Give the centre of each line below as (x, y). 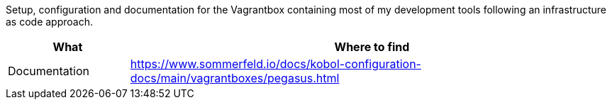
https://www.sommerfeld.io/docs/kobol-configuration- (276, 64)
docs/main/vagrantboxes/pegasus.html (235, 78)
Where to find (372, 47)
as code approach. (49, 22)
